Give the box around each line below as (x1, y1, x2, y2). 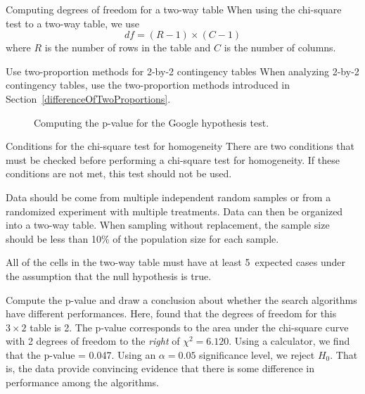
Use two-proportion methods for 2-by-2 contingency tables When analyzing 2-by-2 (6, 63, 359, 78)
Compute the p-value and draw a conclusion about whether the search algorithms (6, 292, 357, 307)
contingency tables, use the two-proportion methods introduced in (6, 77, 290, 92)
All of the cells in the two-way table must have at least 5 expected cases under (6, 255, 345, 269)
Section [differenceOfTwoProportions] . (6, 91, 171, 106)
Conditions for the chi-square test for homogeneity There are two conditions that (6, 139, 354, 153)
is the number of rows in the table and (44, 40, 211, 55)
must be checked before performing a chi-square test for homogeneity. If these (6, 152, 340, 167)
